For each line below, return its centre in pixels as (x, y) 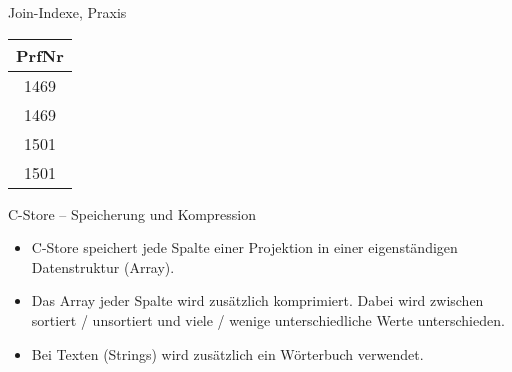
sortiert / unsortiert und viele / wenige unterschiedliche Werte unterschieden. (268, 319)
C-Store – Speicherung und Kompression (132, 213)
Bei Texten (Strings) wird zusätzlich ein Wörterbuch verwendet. (227, 353)
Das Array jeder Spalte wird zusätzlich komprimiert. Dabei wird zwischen (257, 300)
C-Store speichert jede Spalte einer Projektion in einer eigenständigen (244, 247)
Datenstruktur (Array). (103, 266)
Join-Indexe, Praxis (67, 12)
